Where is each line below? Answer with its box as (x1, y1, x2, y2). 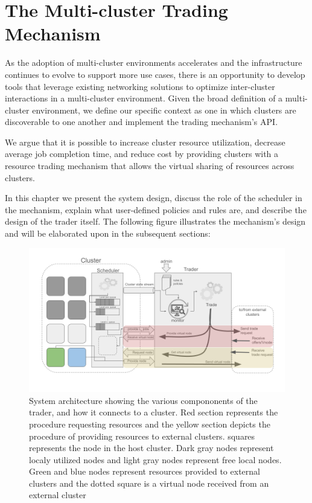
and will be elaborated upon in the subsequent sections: (5, 227, 211, 240)
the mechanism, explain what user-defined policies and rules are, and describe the (5, 203, 307, 216)
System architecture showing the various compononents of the (29, 394, 258, 406)
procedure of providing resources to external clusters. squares (29, 429, 255, 442)
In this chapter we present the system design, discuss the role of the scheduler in (5, 191, 302, 204)
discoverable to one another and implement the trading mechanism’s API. (5, 115, 278, 128)
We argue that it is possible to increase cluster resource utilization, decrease (5, 135, 285, 148)
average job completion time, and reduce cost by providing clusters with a (5, 147, 279, 160)
